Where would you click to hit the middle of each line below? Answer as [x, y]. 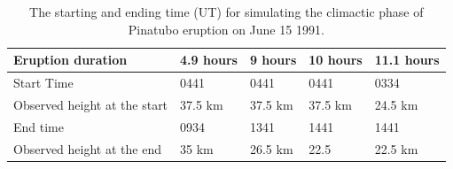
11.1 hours [407, 60]
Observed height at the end [87, 148]
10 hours [336, 60]
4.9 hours [209, 60]
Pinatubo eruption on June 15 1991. [226, 29]
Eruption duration [70, 60]
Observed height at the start [91, 104]
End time [39, 126]
